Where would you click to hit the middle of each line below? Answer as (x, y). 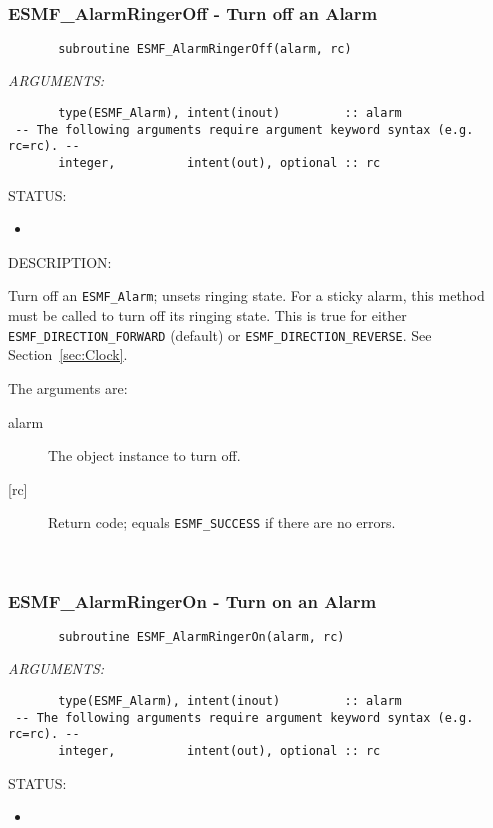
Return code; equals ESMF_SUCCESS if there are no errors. (222, 522)
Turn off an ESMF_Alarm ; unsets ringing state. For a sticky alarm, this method (246, 295)
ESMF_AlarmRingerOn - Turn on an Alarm (192, 600)
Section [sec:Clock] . (68, 354)
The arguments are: (68, 387)
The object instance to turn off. (144, 455)
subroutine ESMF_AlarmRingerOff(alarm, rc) (205, 48)
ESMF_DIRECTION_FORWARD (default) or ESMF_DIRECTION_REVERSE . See (220, 334)
